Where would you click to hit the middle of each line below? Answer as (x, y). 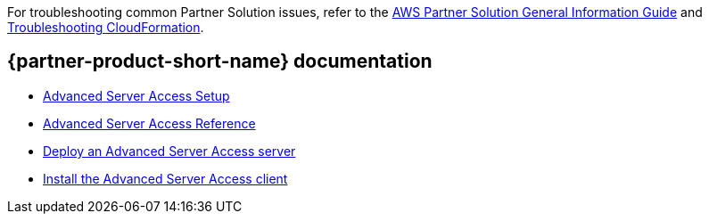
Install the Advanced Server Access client (165, 178)
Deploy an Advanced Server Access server (169, 151)
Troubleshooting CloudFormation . (106, 27)
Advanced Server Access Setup (136, 95)
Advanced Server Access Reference (149, 123)
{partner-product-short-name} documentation (220, 61)
